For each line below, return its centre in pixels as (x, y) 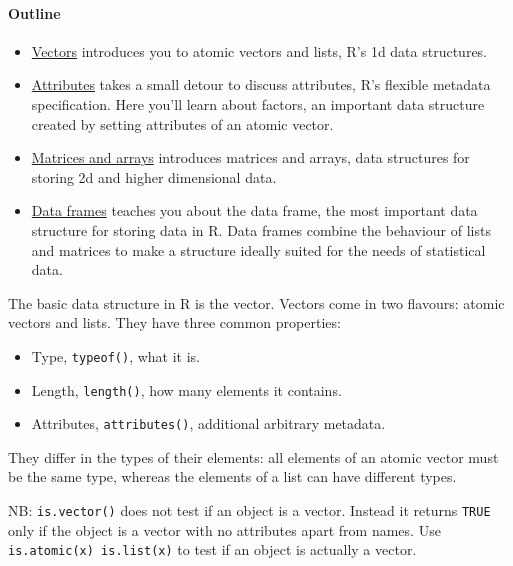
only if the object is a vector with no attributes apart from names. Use (224, 529)
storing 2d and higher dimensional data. (154, 176)
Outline (34, 12)
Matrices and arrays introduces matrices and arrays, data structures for (250, 157)
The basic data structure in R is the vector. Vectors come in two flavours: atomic (256, 302)
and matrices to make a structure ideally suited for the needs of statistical (258, 249)
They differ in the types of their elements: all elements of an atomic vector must (253, 456)
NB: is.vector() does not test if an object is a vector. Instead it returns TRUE (249, 510)
